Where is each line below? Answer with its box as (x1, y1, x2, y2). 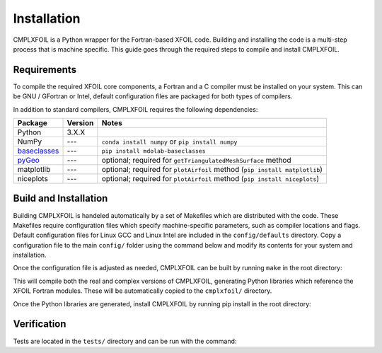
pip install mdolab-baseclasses (101, 147, 206, 155)
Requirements (13, 64, 77, 76)
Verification (13, 318, 66, 330)
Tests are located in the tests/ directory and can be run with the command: (13, 337, 237, 345)
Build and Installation (13, 192, 108, 204)
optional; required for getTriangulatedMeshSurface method (101, 156, 291, 166)
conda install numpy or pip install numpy (101, 137, 238, 146)
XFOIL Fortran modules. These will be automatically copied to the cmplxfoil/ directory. (13, 287, 272, 295)
